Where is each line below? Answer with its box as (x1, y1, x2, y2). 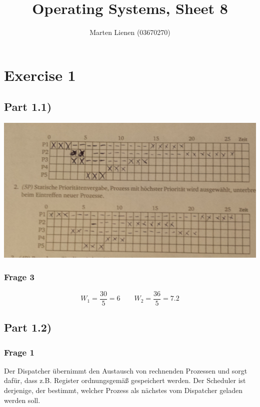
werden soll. (4, 395, 40, 405)
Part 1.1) (4, 99, 52, 114)
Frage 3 (4, 271, 34, 283)
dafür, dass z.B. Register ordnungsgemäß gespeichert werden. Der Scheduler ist (4, 375, 246, 386)
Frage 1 (4, 346, 34, 358)
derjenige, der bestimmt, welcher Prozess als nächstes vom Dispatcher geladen (4, 385, 243, 395)
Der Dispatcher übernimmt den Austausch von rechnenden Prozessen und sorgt (4, 365, 247, 376)
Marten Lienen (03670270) (89, 27, 170, 37)
